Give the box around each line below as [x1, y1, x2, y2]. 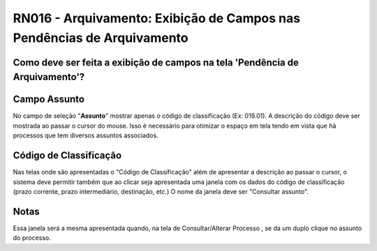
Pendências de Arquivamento [13, 30, 188, 45]
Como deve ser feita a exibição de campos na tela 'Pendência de [13, 56, 300, 68]
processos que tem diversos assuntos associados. [13, 131, 158, 139]
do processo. [13, 234, 52, 242]
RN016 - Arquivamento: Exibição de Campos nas [13, 10, 300, 26]
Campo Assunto [13, 93, 85, 105]
